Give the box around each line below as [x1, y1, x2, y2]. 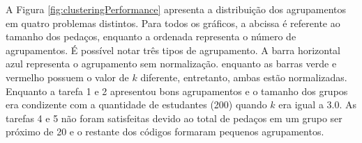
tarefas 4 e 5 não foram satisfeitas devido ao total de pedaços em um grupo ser [6, 110, 342, 125]
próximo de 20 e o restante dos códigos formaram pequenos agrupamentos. [6, 124, 324, 139]
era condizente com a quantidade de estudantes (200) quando [6, 97, 267, 112]
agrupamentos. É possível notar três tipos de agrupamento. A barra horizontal [6, 42, 340, 57]
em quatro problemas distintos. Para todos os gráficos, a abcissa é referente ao [6, 15, 340, 30]
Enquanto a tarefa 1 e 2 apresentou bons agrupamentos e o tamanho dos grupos [6, 83, 348, 98]
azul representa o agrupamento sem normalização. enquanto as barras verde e [6, 56, 337, 71]
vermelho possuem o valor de [6, 69, 129, 84]
